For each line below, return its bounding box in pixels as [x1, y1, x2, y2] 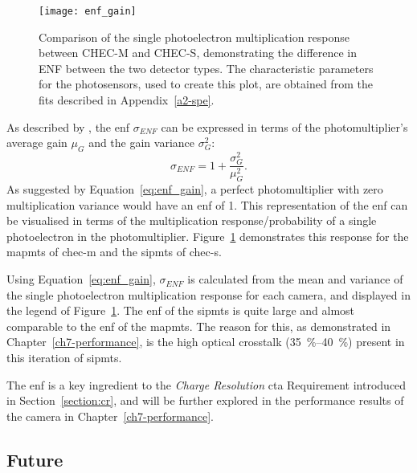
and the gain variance [88, 134, 195, 151]
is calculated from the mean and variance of [187, 271, 403, 287]
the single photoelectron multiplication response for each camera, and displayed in [6, 286, 411, 303]
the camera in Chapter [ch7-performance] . [6, 407, 215, 424]
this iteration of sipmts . [6, 349, 122, 366]
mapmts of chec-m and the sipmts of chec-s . [6, 243, 222, 260]
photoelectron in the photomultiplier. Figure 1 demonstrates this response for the [6, 227, 409, 244]
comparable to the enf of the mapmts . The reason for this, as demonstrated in [6, 317, 391, 334]
